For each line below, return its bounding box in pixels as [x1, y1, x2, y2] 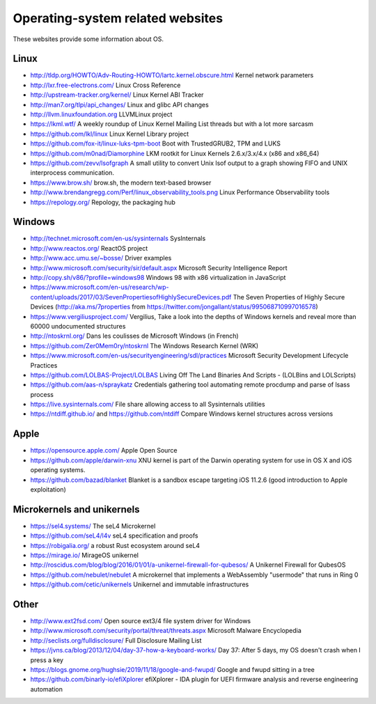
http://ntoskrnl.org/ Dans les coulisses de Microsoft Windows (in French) [30, 331, 240, 341]
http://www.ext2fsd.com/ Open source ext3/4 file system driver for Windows [30, 617, 251, 625]
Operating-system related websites [13, 10, 223, 26]
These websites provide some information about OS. [13, 35, 164, 43]
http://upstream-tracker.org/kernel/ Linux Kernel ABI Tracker [30, 91, 204, 99]
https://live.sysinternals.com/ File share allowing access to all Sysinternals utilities [30, 400, 265, 409]
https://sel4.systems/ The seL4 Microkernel [30, 522, 156, 530]
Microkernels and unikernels [13, 503, 140, 515]
